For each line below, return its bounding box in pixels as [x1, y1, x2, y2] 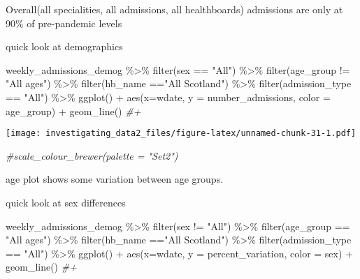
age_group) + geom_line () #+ [6, 103, 141, 118]
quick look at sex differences [6, 195, 126, 209]
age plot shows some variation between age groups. [6, 172, 224, 186]
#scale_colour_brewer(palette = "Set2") [6, 148, 178, 163]
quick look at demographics [6, 39, 123, 54]
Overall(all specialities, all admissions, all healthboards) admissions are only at [6, 2, 343, 16]
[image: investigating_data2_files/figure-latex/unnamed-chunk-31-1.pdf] [6, 128, 357, 139]
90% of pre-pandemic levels [6, 15, 122, 30]
